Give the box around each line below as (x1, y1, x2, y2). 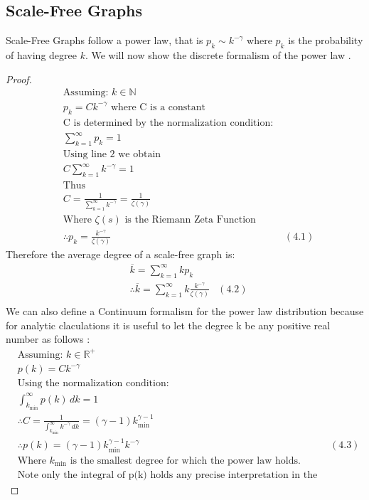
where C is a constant (110, 102, 206, 112)
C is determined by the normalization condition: (63, 117, 274, 128)
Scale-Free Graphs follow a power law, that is (6, 33, 203, 48)
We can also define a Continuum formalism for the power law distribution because (6, 304, 364, 319)
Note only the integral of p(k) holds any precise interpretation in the (17, 470, 318, 481)
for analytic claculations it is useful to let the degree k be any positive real (6, 317, 331, 332)
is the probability (288, 33, 363, 48)
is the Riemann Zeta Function (124, 214, 256, 225)
